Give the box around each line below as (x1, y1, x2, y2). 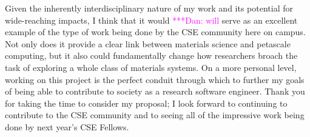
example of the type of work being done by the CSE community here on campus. (5, 25, 306, 38)
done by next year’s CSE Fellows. (5, 120, 129, 133)
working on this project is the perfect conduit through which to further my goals (5, 73, 305, 85)
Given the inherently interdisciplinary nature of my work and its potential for (5, 2, 293, 14)
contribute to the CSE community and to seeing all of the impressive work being (5, 109, 305, 121)
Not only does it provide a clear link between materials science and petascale (5, 37, 291, 50)
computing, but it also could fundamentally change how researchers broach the (5, 49, 298, 62)
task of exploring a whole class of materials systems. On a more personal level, (5, 61, 297, 73)
